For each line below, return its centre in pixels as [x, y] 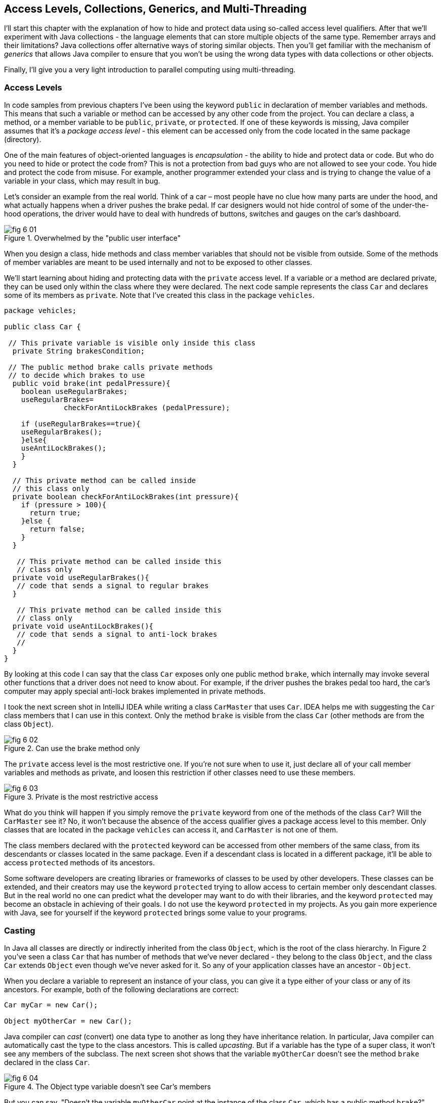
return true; [55, 513]
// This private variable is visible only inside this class [132, 343]
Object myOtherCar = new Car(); [68, 1021]
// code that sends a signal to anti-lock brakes [117, 634]
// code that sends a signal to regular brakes [113, 586]
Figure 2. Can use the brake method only [72, 748]
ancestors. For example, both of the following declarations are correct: [121, 989]
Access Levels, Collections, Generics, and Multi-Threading [156, 9]
